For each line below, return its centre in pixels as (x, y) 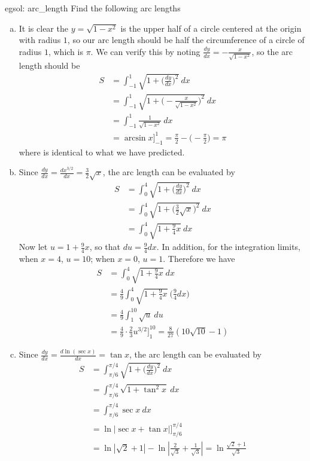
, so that (105, 247)
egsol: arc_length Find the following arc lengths (93, 8)
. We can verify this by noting (145, 51)
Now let (33, 247)
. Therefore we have (199, 258)
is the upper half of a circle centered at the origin (211, 28)
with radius (40, 40)
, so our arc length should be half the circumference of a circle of (186, 40)
